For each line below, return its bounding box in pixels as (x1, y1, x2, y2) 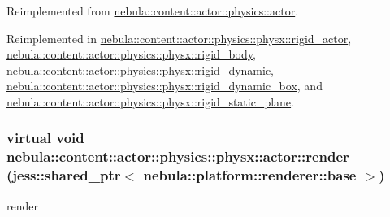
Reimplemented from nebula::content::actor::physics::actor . (6, 2, 299, 19)
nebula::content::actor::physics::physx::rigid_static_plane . (6, 93, 294, 110)
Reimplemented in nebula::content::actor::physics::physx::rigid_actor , (6, 29, 352, 46)
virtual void (6, 128, 84, 148)
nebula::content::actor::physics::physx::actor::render (6, 146, 349, 167)
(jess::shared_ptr (6, 165, 121, 185)
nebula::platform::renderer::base (143, 165, 357, 185)
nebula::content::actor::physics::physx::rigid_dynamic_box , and (6, 77, 323, 94)
